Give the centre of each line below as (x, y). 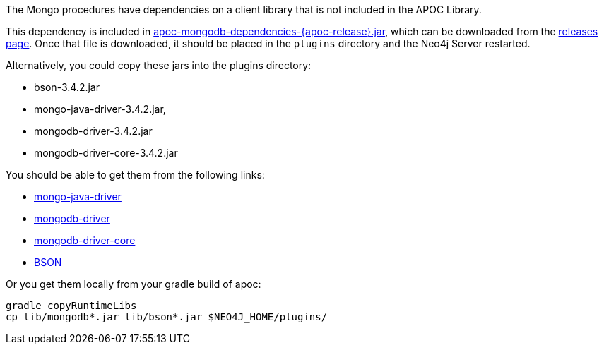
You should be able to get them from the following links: (135, 175)
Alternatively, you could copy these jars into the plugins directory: (159, 65)
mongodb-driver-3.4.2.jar (93, 131)
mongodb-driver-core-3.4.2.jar (106, 153)
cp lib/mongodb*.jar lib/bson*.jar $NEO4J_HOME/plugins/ (167, 317)
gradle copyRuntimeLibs (71, 306)
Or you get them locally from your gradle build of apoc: (134, 284)
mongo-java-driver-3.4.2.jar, (100, 109)
